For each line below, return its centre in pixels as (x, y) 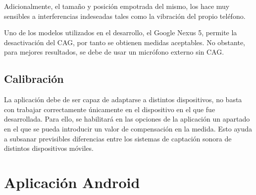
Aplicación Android (72, 182)
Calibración (34, 79)
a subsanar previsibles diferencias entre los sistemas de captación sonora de (118, 138)
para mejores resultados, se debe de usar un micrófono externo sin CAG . (114, 52)
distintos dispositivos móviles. (49, 148)
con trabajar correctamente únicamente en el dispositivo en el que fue (110, 109)
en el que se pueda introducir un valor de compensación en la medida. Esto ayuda (128, 128)
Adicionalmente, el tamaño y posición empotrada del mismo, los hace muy (117, 6)
